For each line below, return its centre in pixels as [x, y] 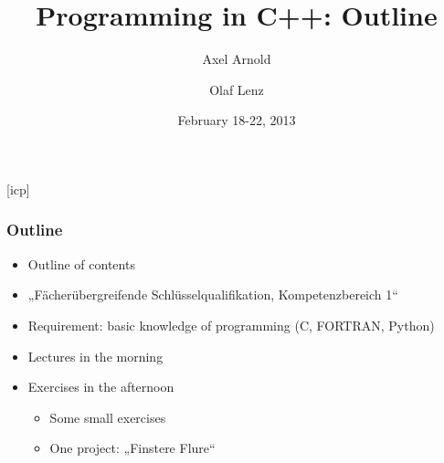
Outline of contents [81, 263]
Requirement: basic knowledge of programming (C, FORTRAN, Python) [231, 325]
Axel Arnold [237, 59]
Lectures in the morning [95, 356]
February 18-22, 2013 [237, 120]
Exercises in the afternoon [101, 387]
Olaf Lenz [237, 89]
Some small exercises [108, 417]
